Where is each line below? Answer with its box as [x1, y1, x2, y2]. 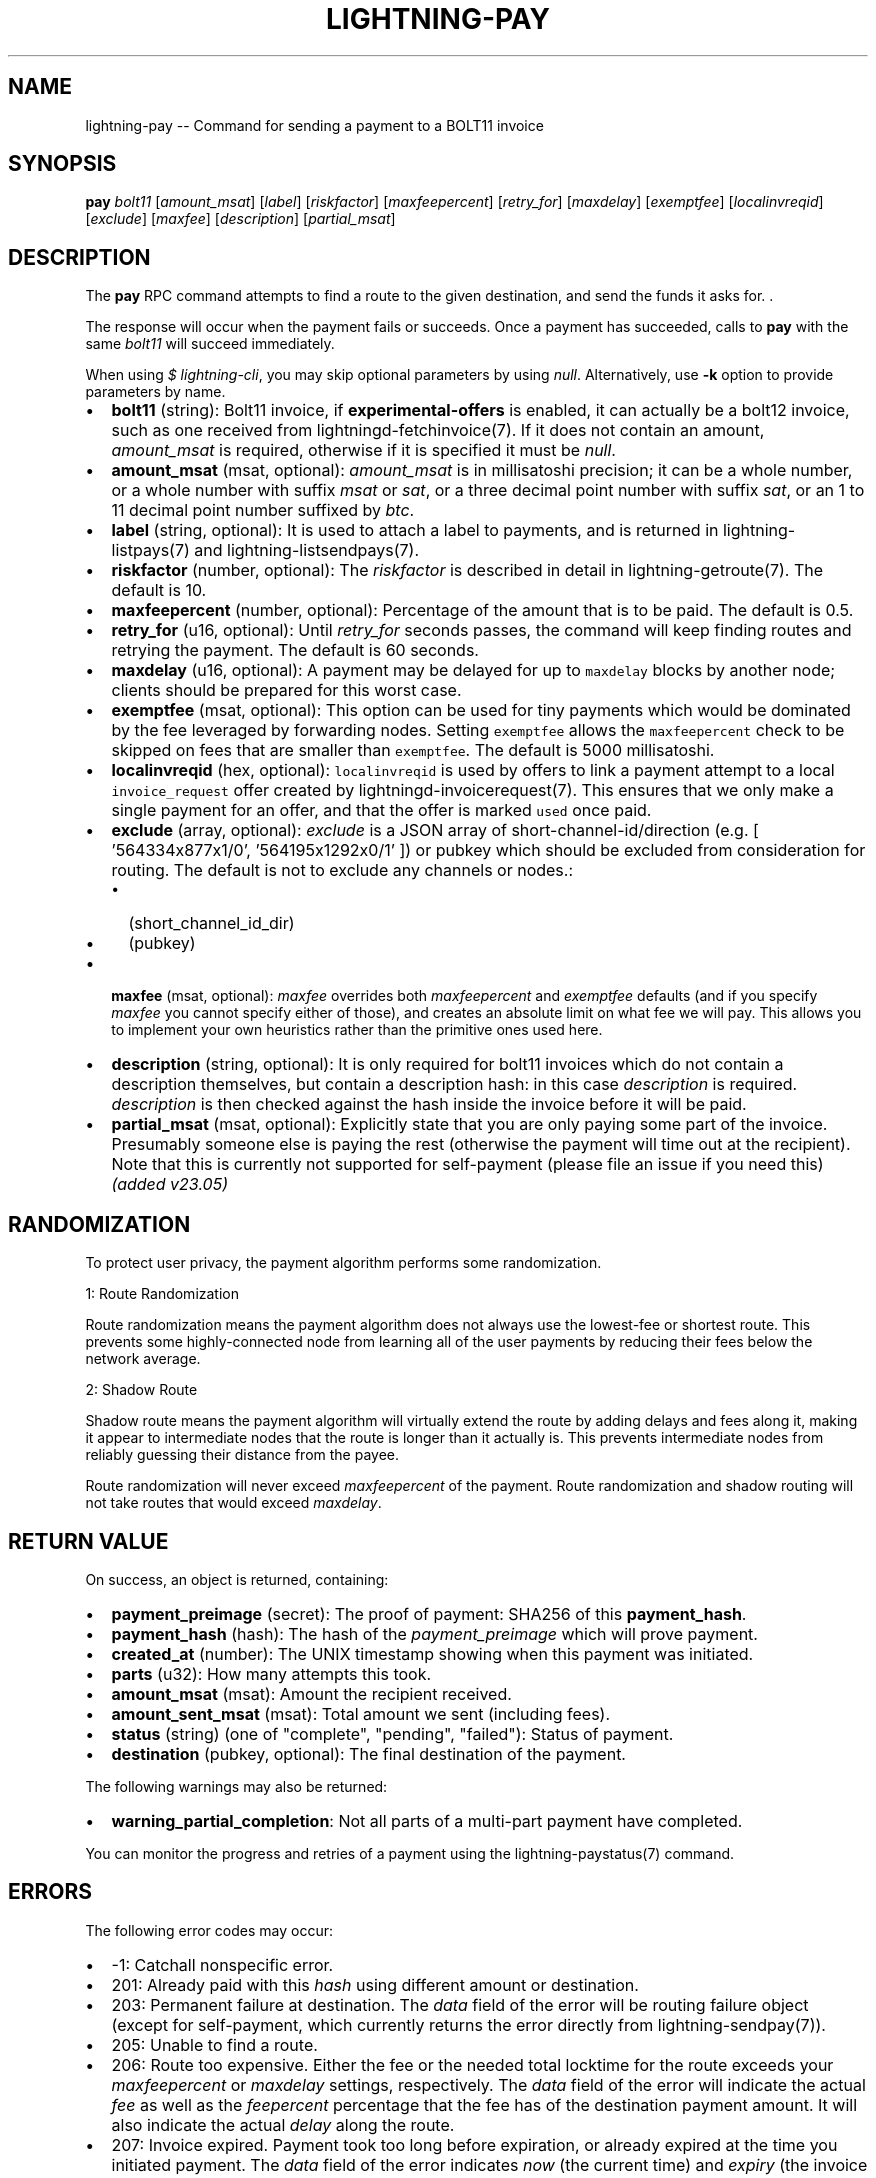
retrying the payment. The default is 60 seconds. [111, 640, 479, 661]
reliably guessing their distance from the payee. [85, 1446, 400, 1464]
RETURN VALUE [8, 1528, 169, 1554]
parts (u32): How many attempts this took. [111, 1663, 432, 1684]
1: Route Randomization [85, 1285, 240, 1303]
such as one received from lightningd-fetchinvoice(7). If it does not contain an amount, [111, 420, 765, 441]
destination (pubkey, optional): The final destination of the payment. [111, 1743, 626, 1764]
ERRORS [8, 1879, 93, 1905]
